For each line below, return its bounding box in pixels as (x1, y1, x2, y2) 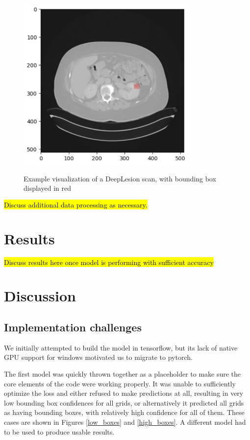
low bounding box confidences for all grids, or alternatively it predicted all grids (4, 397, 244, 408)
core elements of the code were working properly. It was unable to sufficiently (4, 378, 236, 388)
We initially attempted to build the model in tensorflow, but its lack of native (4, 342, 238, 352)
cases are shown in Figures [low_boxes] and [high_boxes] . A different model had (4, 417, 246, 427)
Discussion (4, 286, 76, 306)
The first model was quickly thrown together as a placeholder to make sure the (4, 369, 241, 379)
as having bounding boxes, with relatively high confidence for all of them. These (4, 407, 245, 417)
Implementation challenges (4, 320, 142, 335)
